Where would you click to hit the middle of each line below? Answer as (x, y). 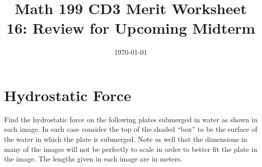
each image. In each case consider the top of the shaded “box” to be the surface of (131, 129)
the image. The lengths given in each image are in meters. (93, 159)
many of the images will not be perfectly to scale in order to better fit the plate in (131, 149)
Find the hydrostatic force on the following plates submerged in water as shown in (131, 119)
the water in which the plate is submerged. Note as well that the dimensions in (126, 139)
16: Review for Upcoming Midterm (131, 28)
